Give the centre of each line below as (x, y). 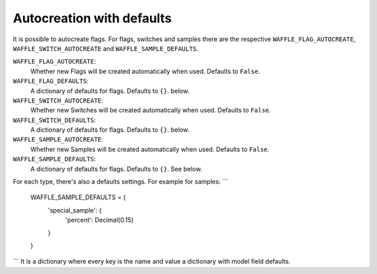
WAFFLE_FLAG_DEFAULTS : (51, 81)
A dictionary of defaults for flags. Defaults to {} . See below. (116, 169)
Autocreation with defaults (93, 18)
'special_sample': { (75, 210)
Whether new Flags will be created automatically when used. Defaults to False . (145, 71)
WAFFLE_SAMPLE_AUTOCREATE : (58, 139)
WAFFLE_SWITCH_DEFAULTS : (54, 120)
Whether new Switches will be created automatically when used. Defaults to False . (151, 110)
